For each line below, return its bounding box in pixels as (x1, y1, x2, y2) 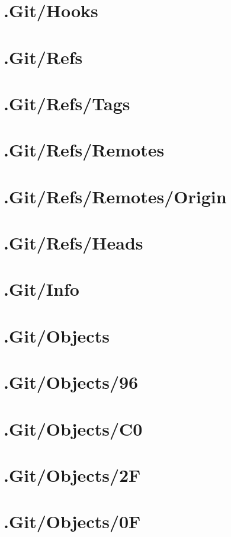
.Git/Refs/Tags (4, 91, 130, 115)
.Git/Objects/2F (4, 462, 141, 487)
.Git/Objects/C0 (4, 416, 143, 440)
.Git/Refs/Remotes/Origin (4, 184, 227, 208)
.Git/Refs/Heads (4, 231, 143, 255)
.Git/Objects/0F (4, 509, 141, 533)
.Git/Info (4, 277, 79, 301)
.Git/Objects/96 (4, 370, 139, 394)
